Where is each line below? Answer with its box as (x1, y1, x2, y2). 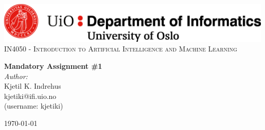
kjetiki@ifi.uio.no (4, 90, 57, 101)
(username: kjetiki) (4, 100, 63, 111)
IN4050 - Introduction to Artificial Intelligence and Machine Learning (4, 43, 237, 54)
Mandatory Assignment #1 (4, 61, 102, 71)
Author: (4, 70, 28, 81)
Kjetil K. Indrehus (4, 81, 61, 91)
